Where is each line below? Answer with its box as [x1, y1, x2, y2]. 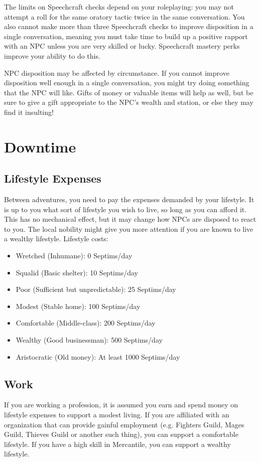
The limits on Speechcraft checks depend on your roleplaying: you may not [4, 2, 234, 12]
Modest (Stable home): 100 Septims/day [16, 300, 141, 311]
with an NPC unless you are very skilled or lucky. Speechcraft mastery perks [4, 41, 240, 51]
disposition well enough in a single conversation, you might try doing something [4, 77, 249, 88]
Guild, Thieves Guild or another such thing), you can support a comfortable [4, 429, 238, 439]
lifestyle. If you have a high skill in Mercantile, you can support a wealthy [4, 438, 231, 449]
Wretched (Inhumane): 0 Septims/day [16, 250, 133, 261]
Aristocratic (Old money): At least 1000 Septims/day [16, 351, 180, 362]
